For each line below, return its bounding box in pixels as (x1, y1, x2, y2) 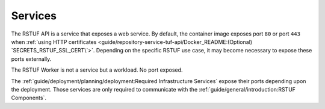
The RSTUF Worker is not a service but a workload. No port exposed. (11, 66, 183, 73)
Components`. (11, 94, 46, 102)
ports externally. (11, 55, 52, 63)
